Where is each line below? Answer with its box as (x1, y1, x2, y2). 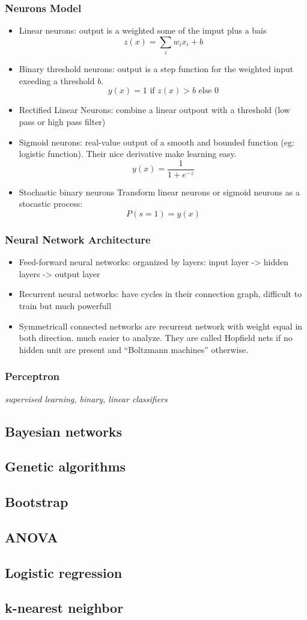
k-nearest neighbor (5, 598, 124, 617)
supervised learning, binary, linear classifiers (5, 392, 168, 405)
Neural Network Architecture (5, 232, 151, 247)
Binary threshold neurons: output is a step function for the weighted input (19, 63, 294, 75)
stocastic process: (19, 197, 83, 210)
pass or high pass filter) (19, 115, 106, 127)
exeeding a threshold (19, 74, 95, 87)
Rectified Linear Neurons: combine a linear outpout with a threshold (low (19, 103, 290, 116)
